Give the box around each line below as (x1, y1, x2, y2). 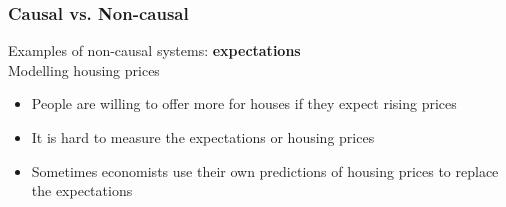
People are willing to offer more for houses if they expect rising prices (31, 93, 457, 114)
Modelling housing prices (8, 59, 160, 80)
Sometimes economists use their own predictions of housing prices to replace (31, 160, 499, 181)
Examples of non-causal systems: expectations (8, 40, 301, 61)
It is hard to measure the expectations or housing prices (31, 127, 375, 147)
